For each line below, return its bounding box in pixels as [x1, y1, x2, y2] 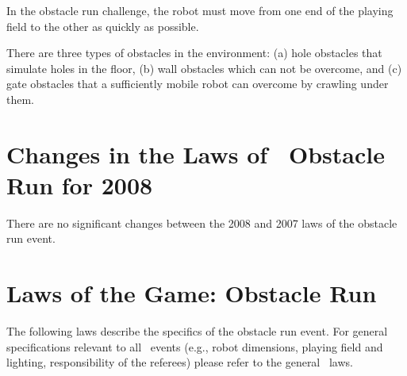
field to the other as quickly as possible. [6, 17, 199, 34]
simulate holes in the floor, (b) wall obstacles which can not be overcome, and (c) [6, 59, 402, 76]
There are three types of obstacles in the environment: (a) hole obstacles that [6, 44, 382, 61]
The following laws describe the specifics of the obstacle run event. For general [6, 323, 388, 340]
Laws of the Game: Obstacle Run [6, 277, 377, 309]
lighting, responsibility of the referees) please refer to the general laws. [6, 354, 353, 370]
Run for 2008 [6, 168, 153, 201]
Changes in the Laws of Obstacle [6, 137, 385, 170]
